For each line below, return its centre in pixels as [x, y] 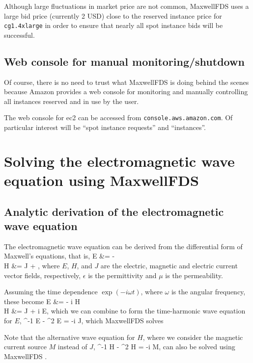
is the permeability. [194, 275]
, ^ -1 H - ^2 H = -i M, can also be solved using [164, 347]
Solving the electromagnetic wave [119, 161]
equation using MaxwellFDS [101, 180]
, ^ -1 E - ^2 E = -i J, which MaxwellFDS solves [91, 320]
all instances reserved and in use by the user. [71, 101]
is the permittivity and [122, 275]
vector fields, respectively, [42, 275]
